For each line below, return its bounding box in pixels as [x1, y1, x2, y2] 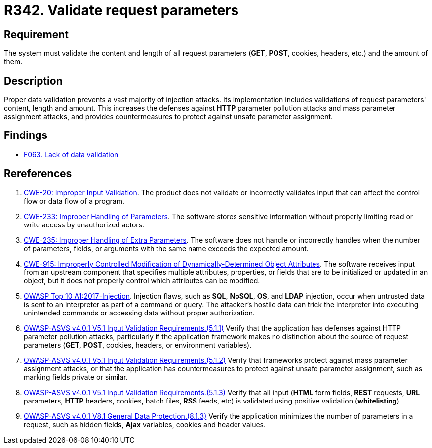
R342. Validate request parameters [4, 2, 239, 19]
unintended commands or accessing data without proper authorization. [24, 308, 255, 317]
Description [4, 74, 63, 87]
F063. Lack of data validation [24, 150, 118, 159]
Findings [4, 129, 48, 142]
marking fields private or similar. [24, 372, 128, 381]
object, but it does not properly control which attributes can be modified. [24, 276, 260, 285]
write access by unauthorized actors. [24, 220, 144, 229]
